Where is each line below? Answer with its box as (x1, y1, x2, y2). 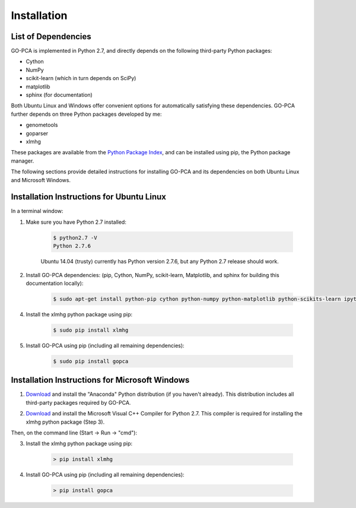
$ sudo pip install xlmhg (53, 326, 129, 334)
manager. (11, 157, 34, 164)
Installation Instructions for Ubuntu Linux (11, 192, 166, 202)
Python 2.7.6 (53, 243, 91, 249)
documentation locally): (26, 280, 84, 287)
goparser (26, 129, 49, 136)
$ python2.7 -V (53, 234, 97, 241)
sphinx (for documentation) (26, 91, 93, 99)
